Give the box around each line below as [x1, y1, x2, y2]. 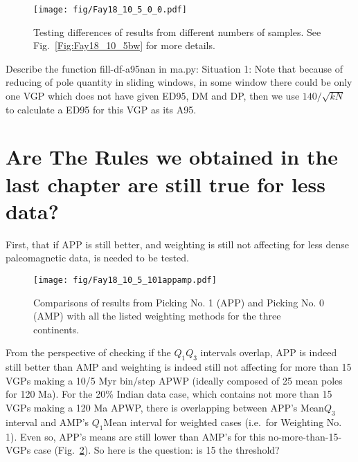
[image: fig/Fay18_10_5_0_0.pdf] [33, 5, 187, 15]
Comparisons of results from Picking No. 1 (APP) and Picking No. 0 [33, 295, 325, 309]
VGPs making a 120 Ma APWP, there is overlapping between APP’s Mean [6, 400, 324, 414]
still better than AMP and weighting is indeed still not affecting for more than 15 [6, 360, 352, 374]
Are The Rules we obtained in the [6, 142, 339, 171]
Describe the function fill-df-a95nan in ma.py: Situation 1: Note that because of [6, 61, 343, 75]
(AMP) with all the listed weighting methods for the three [33, 308, 281, 323]
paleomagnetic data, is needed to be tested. [6, 250, 189, 265]
